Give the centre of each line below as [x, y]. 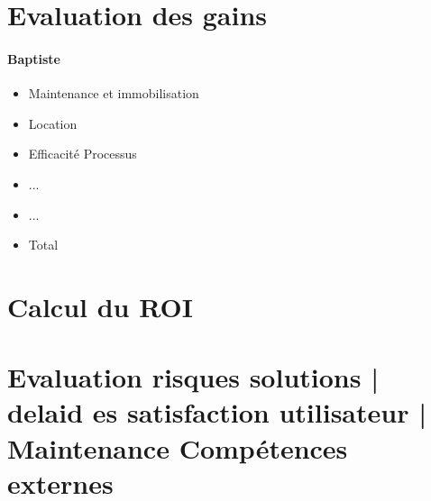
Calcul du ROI [100, 306]
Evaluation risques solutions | [193, 377]
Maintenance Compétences [178, 447]
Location [53, 123]
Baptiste [34, 58]
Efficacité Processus [83, 154]
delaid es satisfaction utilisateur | [217, 412]
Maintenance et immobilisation [114, 93]
